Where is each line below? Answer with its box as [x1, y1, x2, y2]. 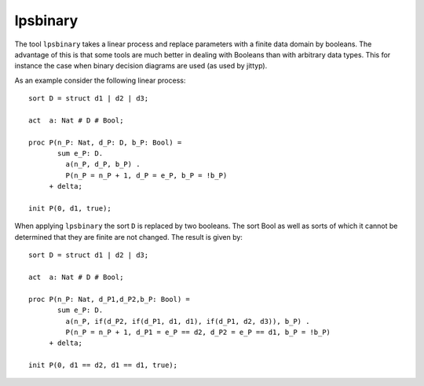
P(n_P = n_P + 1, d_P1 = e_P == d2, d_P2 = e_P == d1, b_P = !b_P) [65, 327, 331, 336]
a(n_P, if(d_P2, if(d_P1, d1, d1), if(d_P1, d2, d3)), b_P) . [65, 317, 310, 325]
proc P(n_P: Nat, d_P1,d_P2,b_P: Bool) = [28, 295, 190, 303]
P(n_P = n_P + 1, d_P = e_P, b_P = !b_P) [65, 171, 228, 180]
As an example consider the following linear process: [14, 75, 186, 85]
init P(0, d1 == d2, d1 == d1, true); [28, 361, 178, 369]
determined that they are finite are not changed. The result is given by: [14, 232, 243, 241]
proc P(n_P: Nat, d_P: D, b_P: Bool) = [28, 138, 182, 147]
